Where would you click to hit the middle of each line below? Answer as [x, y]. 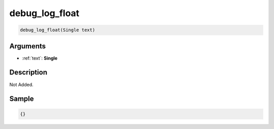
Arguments [28, 46]
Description [28, 72]
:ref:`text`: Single [40, 58]
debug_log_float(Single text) [58, 30]
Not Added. [22, 84]
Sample [22, 99]
